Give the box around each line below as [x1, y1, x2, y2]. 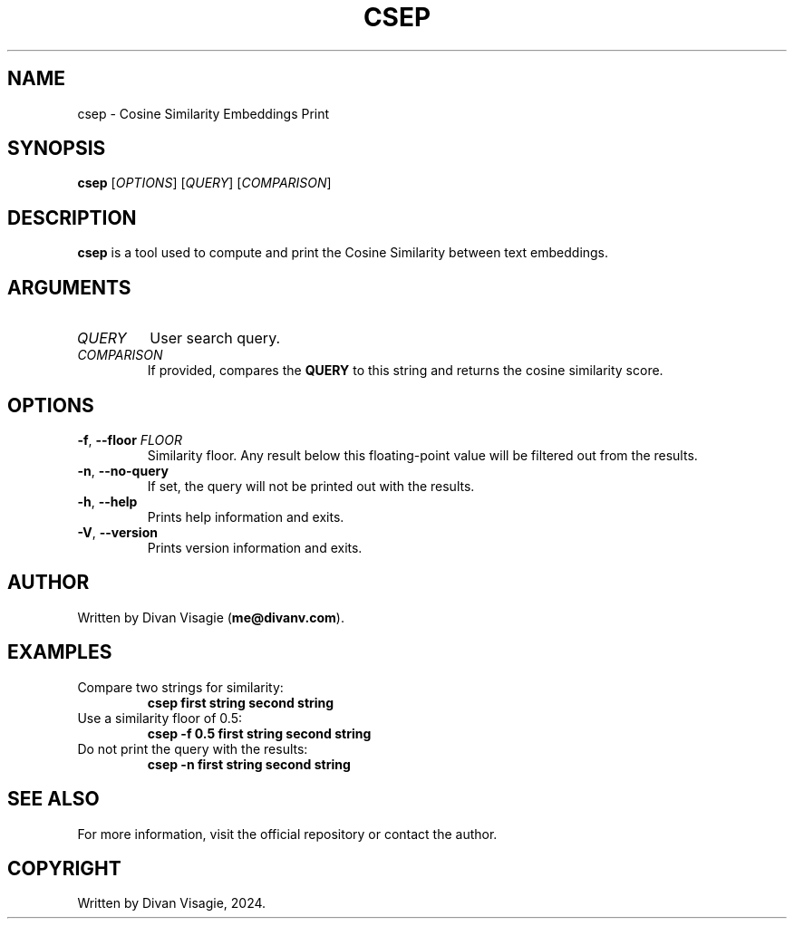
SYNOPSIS [7, 137, 106, 160]
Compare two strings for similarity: [77, 679, 284, 695]
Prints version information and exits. [147, 539, 363, 555]
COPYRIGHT [7, 856, 121, 880]
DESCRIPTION [7, 206, 137, 229]
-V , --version [77, 524, 158, 540]
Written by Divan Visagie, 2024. [77, 895, 266, 912]
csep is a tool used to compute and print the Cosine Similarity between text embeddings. [77, 245, 609, 261]
